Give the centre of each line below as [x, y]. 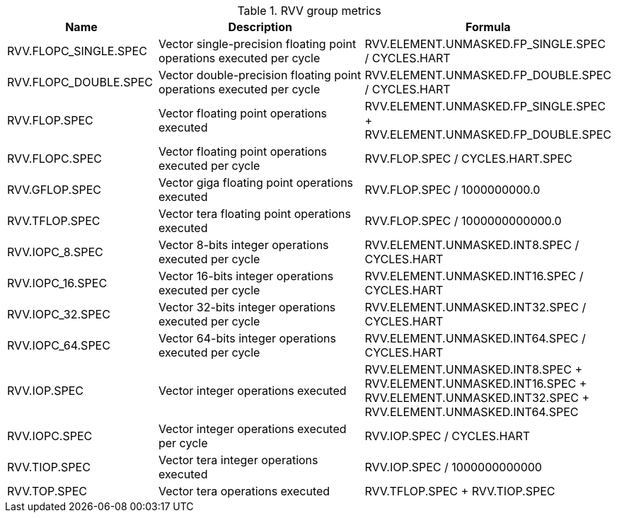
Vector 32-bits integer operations [247, 307]
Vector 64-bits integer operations [247, 338]
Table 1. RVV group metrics [309, 11]
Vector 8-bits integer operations [243, 245]
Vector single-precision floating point [257, 44]
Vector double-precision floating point [260, 75]
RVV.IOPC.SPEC [50, 436]
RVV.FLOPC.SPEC [54, 159]
